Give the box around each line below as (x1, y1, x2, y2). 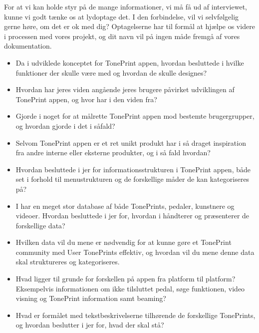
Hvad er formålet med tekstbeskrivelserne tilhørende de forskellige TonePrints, (15, 309, 256, 320)
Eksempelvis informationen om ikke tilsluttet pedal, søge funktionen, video (15, 283, 245, 293)
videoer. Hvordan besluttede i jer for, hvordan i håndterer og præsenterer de (15, 210, 250, 221)
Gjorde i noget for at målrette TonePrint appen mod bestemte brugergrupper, (15, 111, 255, 121)
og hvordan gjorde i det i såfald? (15, 120, 115, 131)
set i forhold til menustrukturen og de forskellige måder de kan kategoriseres (15, 174, 250, 184)
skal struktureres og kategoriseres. (15, 256, 120, 267)
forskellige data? (15, 220, 65, 230)
